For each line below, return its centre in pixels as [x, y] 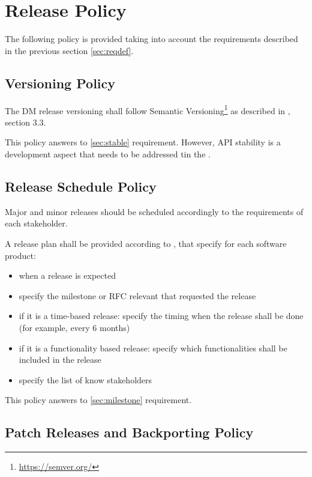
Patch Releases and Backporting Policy [129, 432]
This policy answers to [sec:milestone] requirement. [98, 400]
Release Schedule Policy [81, 186]
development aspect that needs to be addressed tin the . [108, 153]
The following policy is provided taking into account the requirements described [151, 39]
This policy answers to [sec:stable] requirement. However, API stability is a [143, 142]
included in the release [60, 360]
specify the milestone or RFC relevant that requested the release [137, 295]
